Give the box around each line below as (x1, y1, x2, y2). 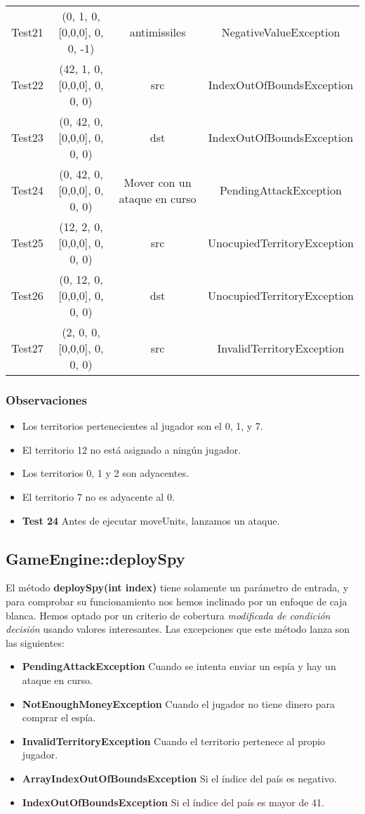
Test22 (11, 77, 44, 93)
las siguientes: (6, 635, 65, 650)
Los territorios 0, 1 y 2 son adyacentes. (22, 466, 189, 480)
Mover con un (124, 173, 192, 190)
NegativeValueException (221, 24, 340, 40)
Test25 (11, 235, 44, 251)
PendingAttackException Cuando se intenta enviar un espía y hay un (22, 659, 336, 674)
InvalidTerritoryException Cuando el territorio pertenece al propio (22, 733, 326, 748)
